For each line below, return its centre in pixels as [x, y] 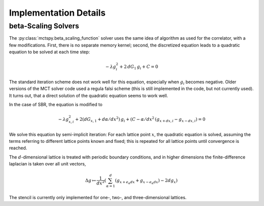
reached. [18, 148]
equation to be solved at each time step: [50, 52]
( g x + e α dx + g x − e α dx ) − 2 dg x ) [146, 182]
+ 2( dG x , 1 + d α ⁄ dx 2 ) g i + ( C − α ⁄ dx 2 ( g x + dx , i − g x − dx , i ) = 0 [140, 119]
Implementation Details [57, 13]
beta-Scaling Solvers [44, 26]
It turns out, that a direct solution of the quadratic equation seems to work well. [88, 95]
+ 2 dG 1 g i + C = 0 [139, 67]
